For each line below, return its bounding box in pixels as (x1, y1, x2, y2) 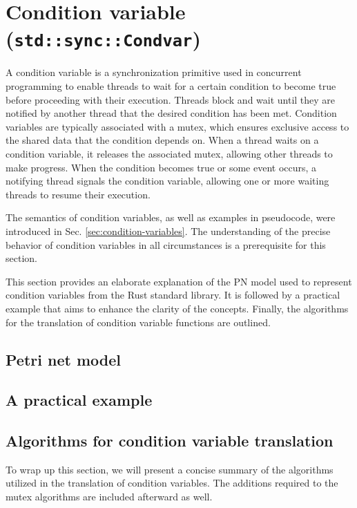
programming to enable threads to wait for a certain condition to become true (6, 79, 336, 93)
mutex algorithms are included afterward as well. (6, 489, 213, 504)
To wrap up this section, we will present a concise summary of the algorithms (6, 462, 334, 476)
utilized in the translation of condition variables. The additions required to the (6, 476, 338, 490)
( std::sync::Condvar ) (6, 24, 201, 53)
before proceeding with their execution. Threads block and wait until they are (6, 92, 336, 106)
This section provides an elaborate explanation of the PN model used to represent (6, 274, 352, 288)
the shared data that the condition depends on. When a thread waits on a (6, 133, 319, 147)
